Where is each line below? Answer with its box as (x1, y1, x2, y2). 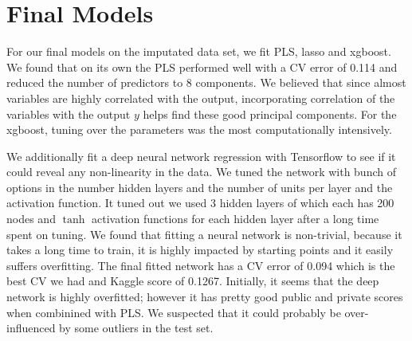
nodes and (6, 210, 56, 227)
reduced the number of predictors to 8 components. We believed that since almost (6, 74, 406, 91)
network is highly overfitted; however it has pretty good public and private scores (6, 288, 403, 305)
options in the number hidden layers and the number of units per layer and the (6, 178, 393, 195)
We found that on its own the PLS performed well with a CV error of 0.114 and (6, 58, 398, 75)
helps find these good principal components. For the (143, 105, 397, 122)
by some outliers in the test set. (59, 319, 214, 336)
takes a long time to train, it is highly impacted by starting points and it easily (6, 241, 394, 258)
